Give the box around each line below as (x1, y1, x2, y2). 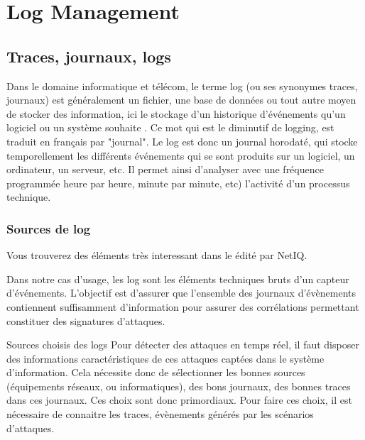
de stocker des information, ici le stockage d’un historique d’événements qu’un (6, 106, 346, 121)
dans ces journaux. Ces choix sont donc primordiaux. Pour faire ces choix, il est (6, 392, 352, 407)
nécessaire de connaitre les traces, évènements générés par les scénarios (6, 407, 314, 422)
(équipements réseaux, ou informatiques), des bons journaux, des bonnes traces (6, 378, 351, 393)
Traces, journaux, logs (6, 45, 171, 67)
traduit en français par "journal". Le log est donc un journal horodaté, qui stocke (6, 133, 358, 148)
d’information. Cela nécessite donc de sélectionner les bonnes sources (6, 365, 305, 380)
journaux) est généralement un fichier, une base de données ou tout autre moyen (6, 92, 356, 107)
